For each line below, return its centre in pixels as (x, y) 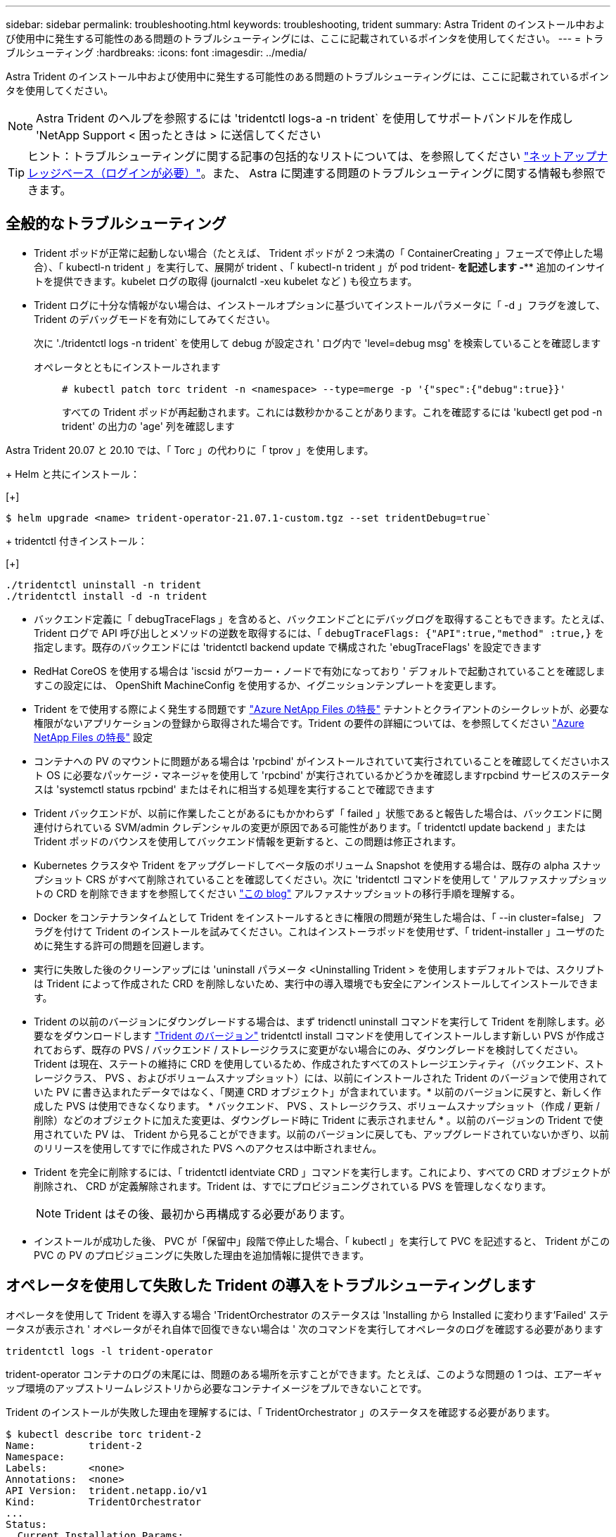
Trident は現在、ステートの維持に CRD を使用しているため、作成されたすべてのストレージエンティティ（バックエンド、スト (319, 1063)
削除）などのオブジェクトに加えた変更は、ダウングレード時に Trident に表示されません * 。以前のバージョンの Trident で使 (319, 1120)
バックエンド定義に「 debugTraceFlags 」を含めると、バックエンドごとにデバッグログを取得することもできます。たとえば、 (322, 619)
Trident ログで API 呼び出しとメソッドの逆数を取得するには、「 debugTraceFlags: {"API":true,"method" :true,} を (319, 633)
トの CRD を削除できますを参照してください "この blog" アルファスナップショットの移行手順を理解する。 (277, 893)
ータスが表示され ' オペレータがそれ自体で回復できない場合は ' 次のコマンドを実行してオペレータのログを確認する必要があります (304, 1329)
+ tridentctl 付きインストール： (77, 540)
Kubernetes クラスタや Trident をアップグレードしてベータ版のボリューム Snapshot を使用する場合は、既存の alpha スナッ (318, 865)
